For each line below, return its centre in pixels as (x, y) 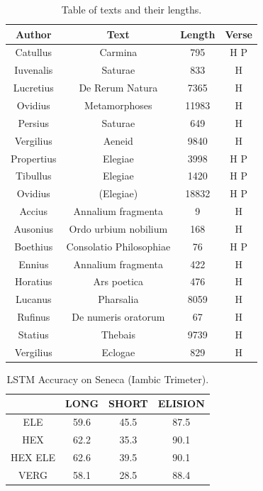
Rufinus (34, 317)
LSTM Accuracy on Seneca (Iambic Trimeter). (108, 379)
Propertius (34, 158)
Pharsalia (118, 299)
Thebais (118, 334)
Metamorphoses (118, 105)
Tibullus (33, 176)
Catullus (33, 52)
